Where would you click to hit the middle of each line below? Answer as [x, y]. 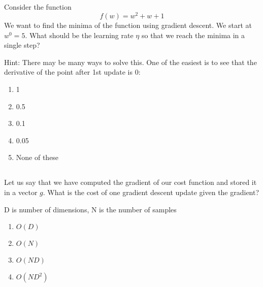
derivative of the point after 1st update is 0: [72, 72]
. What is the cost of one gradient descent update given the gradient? [151, 192]
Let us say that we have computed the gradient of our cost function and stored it [130, 182]
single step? [22, 45]
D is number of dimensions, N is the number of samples [90, 209]
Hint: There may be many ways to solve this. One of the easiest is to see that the [130, 62]
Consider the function [38, 7]
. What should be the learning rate [79, 35]
